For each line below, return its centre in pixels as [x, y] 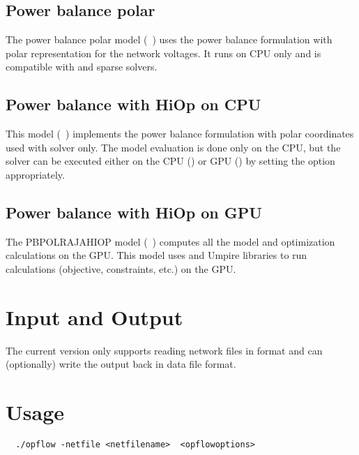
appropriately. [35, 174]
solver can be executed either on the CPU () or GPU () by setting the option [170, 161]
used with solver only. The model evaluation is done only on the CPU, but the [173, 147]
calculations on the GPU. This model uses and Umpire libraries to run [156, 255]
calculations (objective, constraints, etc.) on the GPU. [121, 268]
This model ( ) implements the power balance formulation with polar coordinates [180, 134]
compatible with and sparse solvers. [82, 67]
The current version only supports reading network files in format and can [164, 350]
